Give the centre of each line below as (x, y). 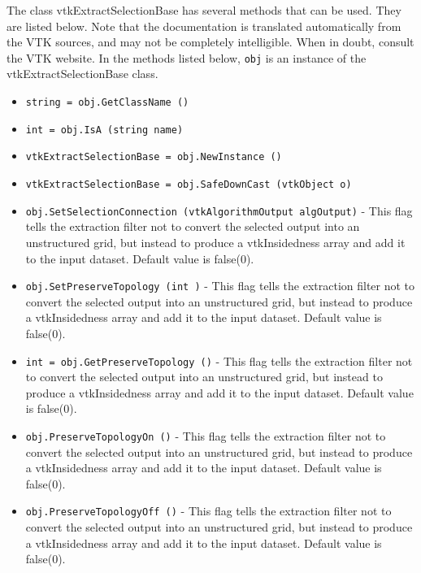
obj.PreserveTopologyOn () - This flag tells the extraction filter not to (206, 435)
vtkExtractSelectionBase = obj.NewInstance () (154, 157)
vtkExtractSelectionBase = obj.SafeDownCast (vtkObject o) (189, 184)
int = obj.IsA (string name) (104, 130)
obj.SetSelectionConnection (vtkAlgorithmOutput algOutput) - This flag (219, 210)
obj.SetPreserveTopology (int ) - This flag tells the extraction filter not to (220, 286)
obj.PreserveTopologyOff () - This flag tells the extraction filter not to (208, 511)
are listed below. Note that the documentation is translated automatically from (204, 26)
